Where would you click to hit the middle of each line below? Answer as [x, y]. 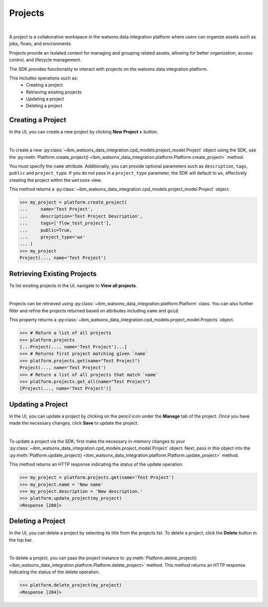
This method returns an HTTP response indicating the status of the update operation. [96, 465]
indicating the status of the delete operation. [55, 572]
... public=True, [46, 230]
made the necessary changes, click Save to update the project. [74, 423]
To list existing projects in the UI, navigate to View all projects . [73, 285]
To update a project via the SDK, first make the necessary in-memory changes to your [97, 441]
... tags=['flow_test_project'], [66, 223]
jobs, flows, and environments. [40, 44]
